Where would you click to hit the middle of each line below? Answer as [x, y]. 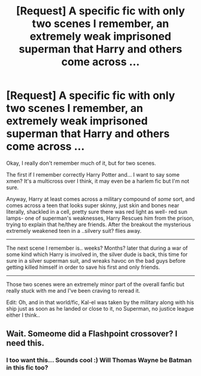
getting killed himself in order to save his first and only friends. [83, 267]
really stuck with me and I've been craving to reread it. [73, 290]
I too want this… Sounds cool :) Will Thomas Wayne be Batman [99, 360]
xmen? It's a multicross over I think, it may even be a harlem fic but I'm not [98, 181]
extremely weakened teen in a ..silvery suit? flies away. [74, 231]
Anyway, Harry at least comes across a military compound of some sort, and [100, 199]
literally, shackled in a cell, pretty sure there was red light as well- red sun [97, 211]
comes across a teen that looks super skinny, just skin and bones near [93, 205]
